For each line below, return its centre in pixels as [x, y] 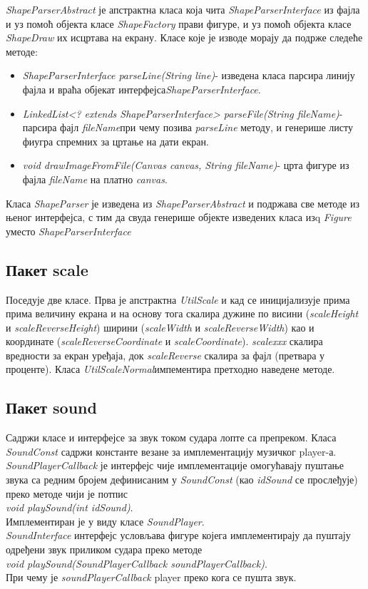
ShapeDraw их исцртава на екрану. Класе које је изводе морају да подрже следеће [184, 37]
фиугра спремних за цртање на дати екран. [116, 141]
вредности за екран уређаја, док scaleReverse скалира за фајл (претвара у [165, 355]
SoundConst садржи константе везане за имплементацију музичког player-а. [171, 451]
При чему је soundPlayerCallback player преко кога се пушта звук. [151, 577]
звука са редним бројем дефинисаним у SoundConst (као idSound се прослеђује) [182, 480]
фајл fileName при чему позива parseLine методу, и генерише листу [206, 127]
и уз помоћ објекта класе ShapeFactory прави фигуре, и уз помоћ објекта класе [179, 23]
